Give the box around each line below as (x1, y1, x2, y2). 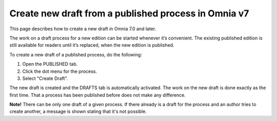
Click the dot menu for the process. (22, 68, 97, 74)
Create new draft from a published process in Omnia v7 (9, 8, 249, 19)
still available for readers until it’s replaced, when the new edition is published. (9, 42, 174, 48)
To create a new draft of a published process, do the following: (9, 51, 142, 57)
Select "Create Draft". (22, 75, 68, 82)
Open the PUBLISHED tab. (22, 61, 78, 67)
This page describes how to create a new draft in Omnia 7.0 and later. (9, 26, 156, 32)
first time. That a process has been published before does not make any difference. (9, 92, 186, 98)
